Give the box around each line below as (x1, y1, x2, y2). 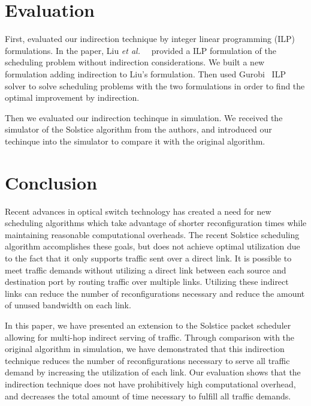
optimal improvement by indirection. (5, 91, 140, 104)
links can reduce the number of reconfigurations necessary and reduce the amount (5, 287, 305, 299)
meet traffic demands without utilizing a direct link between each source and (5, 263, 286, 276)
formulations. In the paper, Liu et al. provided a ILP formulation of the (5, 44, 276, 56)
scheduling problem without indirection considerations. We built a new (5, 56, 265, 68)
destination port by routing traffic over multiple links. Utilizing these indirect (5, 275, 289, 288)
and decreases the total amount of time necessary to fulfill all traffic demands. (5, 389, 291, 402)
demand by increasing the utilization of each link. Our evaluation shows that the (5, 366, 301, 378)
